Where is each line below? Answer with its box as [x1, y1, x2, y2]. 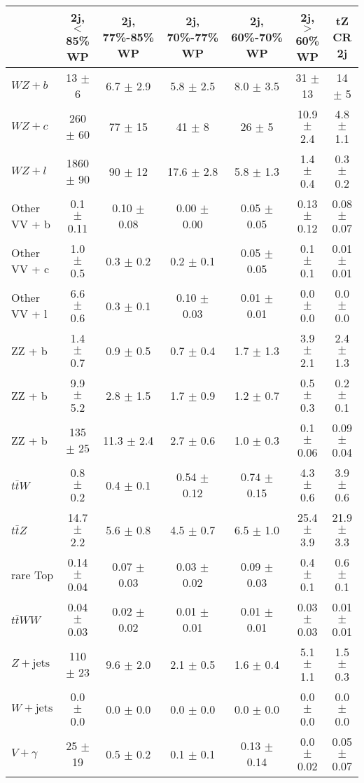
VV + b [11, 216, 51, 232]
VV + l [11, 305, 48, 321]
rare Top [11, 566, 54, 583]
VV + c [11, 261, 50, 277]
